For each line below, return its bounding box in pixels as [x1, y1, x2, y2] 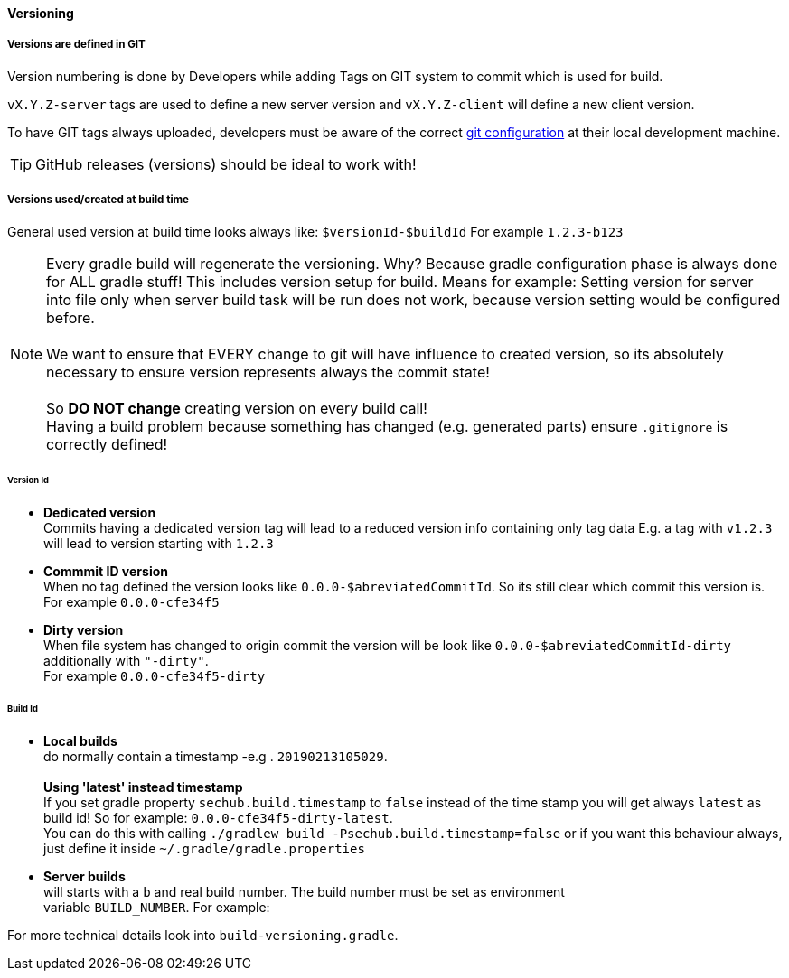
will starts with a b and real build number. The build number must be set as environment [43, 883, 565, 899]
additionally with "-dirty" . [43, 653, 209, 669]
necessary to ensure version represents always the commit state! [46, 362, 490, 381]
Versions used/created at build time [7, 193, 190, 207]
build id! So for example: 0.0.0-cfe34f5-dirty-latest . [43, 809, 393, 825]
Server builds [43, 868, 126, 884]
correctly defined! [46, 434, 168, 453]
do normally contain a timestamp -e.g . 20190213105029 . [43, 748, 388, 764]
